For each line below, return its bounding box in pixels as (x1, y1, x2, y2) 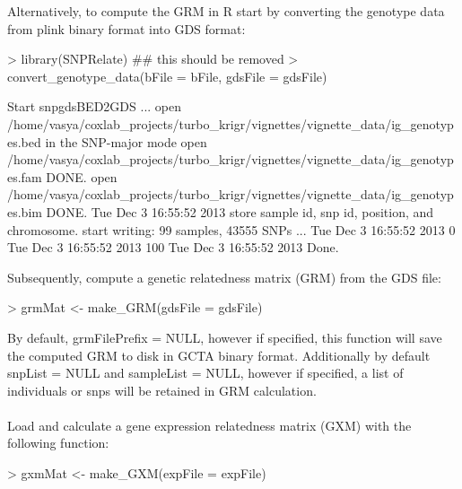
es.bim (7, 202, 42, 221)
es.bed (7, 132, 41, 151)
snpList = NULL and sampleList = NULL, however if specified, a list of (7, 363, 404, 382)
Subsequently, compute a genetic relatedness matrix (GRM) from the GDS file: (7, 267, 441, 286)
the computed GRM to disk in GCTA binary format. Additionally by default (7, 345, 431, 364)
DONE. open (46, 167, 118, 186)
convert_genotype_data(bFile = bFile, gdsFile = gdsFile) (7, 66, 327, 85)
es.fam (7, 167, 42, 186)
